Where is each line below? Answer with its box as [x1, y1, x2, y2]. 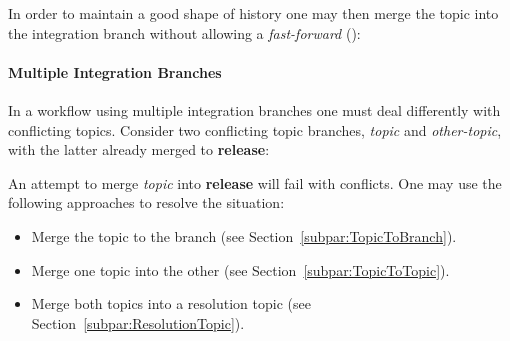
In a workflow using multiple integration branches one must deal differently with [8, 99, 501, 120]
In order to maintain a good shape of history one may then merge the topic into [8, 3, 499, 23]
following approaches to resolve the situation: [8, 192, 285, 213]
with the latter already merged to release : [8, 139, 270, 160]
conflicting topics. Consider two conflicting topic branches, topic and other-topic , [8, 119, 502, 140]
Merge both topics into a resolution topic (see [31, 293, 311, 314]
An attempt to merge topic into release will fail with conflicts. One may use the [8, 172, 502, 193]
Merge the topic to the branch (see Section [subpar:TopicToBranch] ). [31, 225, 457, 246]
